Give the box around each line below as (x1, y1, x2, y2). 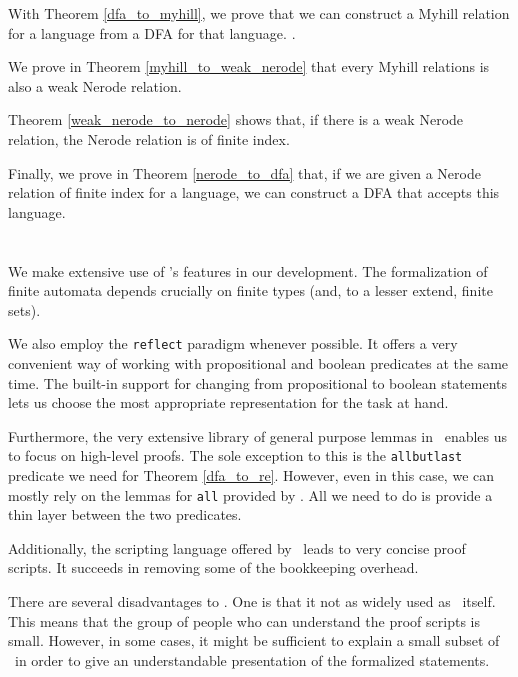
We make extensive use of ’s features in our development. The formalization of (8, 260, 488, 281)
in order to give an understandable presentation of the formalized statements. (14, 649, 490, 670)
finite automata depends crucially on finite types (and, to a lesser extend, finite (8, 280, 493, 301)
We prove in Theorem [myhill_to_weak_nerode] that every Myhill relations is (8, 56, 490, 77)
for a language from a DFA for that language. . (8, 22, 296, 43)
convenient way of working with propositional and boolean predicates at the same (8, 352, 509, 373)
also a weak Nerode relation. (8, 75, 182, 96)
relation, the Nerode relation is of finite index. (8, 128, 290, 149)
